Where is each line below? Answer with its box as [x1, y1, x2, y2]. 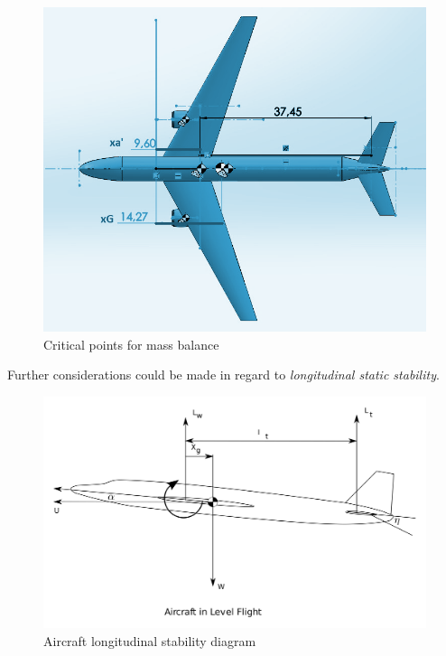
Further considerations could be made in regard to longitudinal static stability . [7, 365, 440, 384]
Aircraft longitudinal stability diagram [43, 631, 256, 650]
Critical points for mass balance [43, 334, 219, 353]
